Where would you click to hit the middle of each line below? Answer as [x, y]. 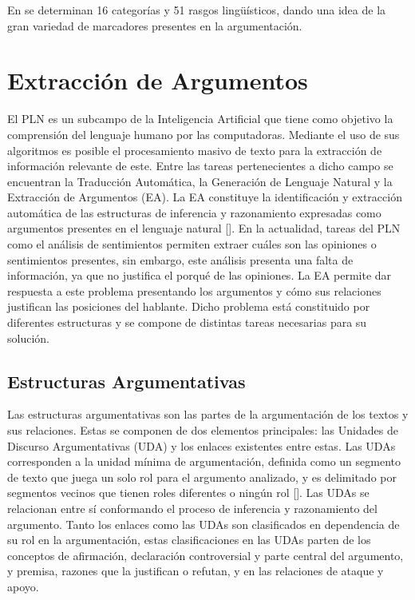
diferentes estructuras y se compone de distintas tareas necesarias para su [187, 322]
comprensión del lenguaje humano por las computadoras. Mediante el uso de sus [204, 134]
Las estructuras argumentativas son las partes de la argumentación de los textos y [208, 414]
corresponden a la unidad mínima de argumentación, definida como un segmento [204, 461]
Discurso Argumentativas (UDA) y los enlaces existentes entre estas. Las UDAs [202, 445]
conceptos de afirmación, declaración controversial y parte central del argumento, [206, 555]
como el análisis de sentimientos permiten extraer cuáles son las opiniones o [192, 244]
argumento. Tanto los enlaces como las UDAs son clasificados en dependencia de [204, 524]
